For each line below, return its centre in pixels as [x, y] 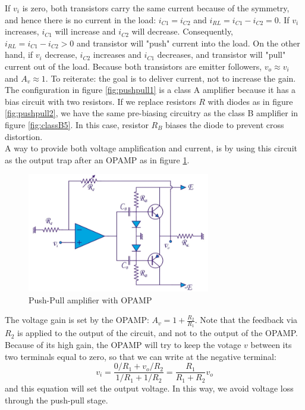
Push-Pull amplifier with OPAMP [90, 299]
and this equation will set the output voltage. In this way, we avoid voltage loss [149, 388]
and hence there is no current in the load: [81, 19]
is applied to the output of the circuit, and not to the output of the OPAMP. [157, 333]
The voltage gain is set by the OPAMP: [77, 320]
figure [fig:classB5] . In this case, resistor [77, 124]
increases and [117, 55]
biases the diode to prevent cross [225, 124]
